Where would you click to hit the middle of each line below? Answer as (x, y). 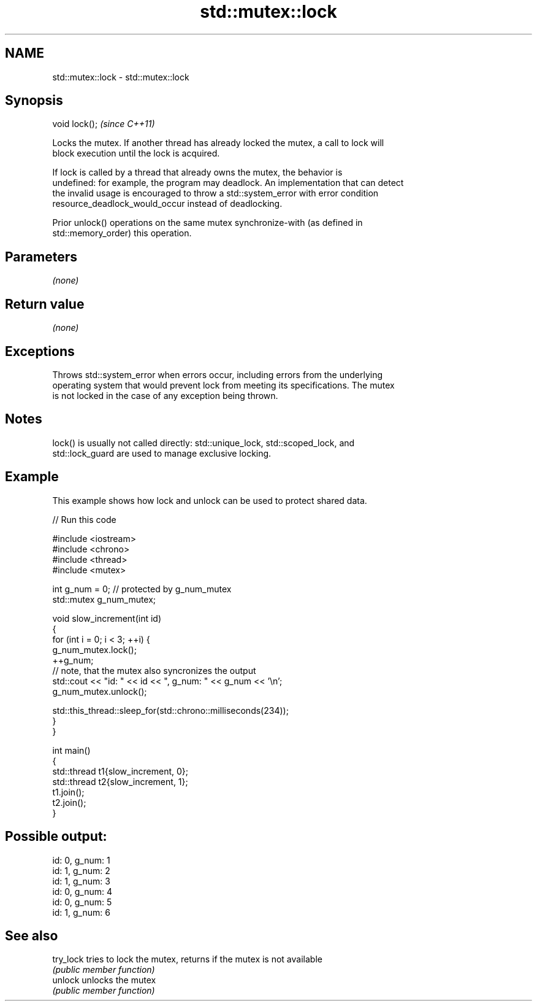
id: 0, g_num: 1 (81, 860)
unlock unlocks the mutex (104, 980)
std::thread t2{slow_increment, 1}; (120, 781)
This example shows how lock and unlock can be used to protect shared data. (210, 500)
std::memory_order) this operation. (122, 233)
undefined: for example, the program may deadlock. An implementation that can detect (228, 183)
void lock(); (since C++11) (104, 124)
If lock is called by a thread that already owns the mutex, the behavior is (197, 172)
